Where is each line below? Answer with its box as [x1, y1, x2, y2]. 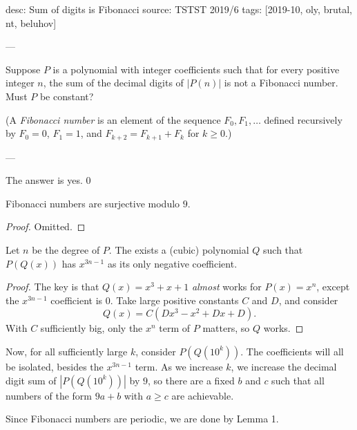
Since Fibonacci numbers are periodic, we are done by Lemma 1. [6, 411, 279, 426]
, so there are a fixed [148, 373, 235, 387]
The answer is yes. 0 [6, 173, 91, 187]
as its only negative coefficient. [107, 256, 238, 270]
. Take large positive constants [110, 292, 239, 307]
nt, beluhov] [6, 15, 57, 30]
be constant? [39, 88, 94, 103]
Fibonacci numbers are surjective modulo [6, 196, 180, 210]
